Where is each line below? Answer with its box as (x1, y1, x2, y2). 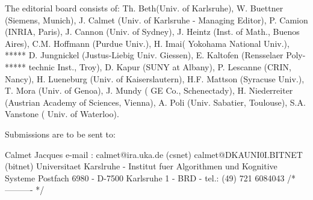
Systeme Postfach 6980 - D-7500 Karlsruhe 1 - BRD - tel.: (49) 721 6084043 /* (5, 171, 296, 184)
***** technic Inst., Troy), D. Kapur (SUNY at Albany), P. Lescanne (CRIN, (5, 60, 291, 73)
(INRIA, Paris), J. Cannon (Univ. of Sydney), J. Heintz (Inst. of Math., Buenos (5, 25, 300, 38)
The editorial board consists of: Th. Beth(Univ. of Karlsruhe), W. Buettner (5, 2, 284, 14)
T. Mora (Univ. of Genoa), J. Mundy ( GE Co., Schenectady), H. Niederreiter (5, 84, 293, 97)
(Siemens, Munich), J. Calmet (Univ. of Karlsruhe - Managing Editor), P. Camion (5, 13, 308, 26)
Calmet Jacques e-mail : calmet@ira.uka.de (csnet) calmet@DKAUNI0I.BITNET (5, 148, 303, 160)
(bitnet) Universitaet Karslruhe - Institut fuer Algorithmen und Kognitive (5, 160, 277, 172)
